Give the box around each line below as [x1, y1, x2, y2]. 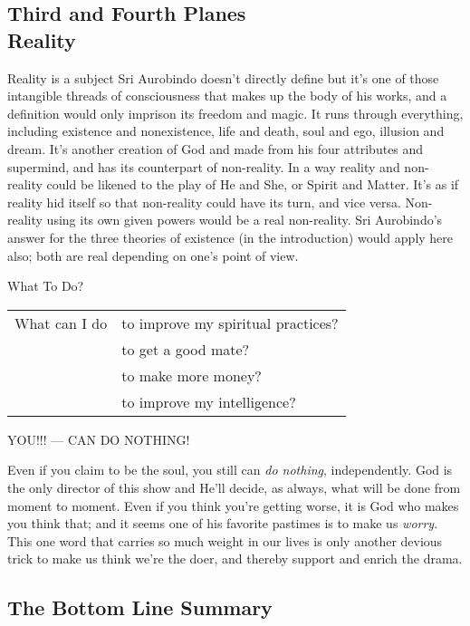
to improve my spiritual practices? [121, 312, 339, 333]
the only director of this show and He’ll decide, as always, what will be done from [7, 477, 461, 496]
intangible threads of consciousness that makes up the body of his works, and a [7, 86, 447, 105]
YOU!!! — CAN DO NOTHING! [7, 429, 190, 448]
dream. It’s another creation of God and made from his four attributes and [7, 139, 424, 158]
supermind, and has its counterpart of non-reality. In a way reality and [7, 157, 400, 176]
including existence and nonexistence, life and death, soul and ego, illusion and [7, 121, 445, 140]
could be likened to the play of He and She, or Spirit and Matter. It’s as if [46, 175, 459, 194]
